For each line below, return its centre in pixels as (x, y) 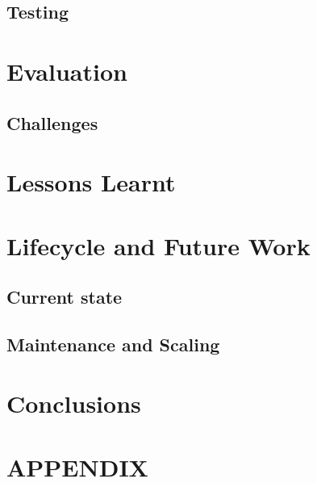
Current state (65, 297)
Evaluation (67, 71)
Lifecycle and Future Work (158, 245)
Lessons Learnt (91, 182)
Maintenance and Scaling (113, 344)
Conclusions (74, 403)
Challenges (52, 122)
